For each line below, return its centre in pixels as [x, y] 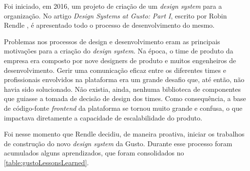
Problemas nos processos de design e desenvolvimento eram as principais [112, 41]
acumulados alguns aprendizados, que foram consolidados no [94, 153]
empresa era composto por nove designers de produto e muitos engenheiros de [120, 60]
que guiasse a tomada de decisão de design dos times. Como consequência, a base [125, 98]
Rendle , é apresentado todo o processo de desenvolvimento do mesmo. [109, 25]
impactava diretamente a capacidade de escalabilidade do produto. [103, 117]
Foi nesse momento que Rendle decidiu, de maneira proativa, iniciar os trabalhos [124, 134]
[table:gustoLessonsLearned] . [47, 162]
